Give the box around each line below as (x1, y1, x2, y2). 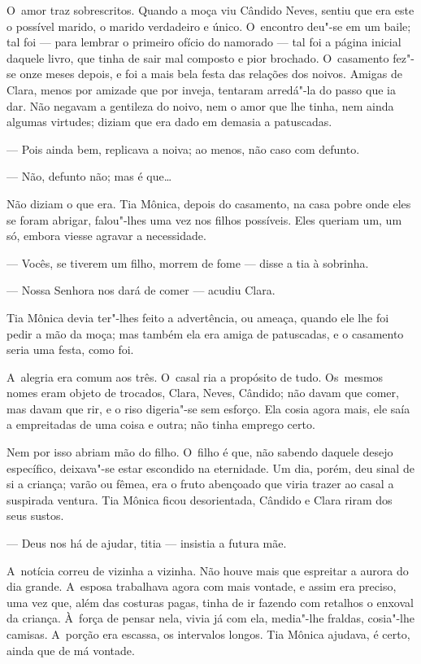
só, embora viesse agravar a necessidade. (7, 227, 206, 244)
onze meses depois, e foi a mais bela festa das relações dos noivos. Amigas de (20, 65, 402, 82)
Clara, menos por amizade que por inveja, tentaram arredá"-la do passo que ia (7, 81, 396, 98)
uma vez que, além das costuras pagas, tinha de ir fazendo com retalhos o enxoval (7, 593, 414, 610)
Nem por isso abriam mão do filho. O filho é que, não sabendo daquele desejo (7, 443, 393, 461)
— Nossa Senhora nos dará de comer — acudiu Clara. (7, 282, 276, 299)
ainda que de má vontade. (7, 641, 135, 658)
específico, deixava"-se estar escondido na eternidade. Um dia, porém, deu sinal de (7, 459, 414, 476)
